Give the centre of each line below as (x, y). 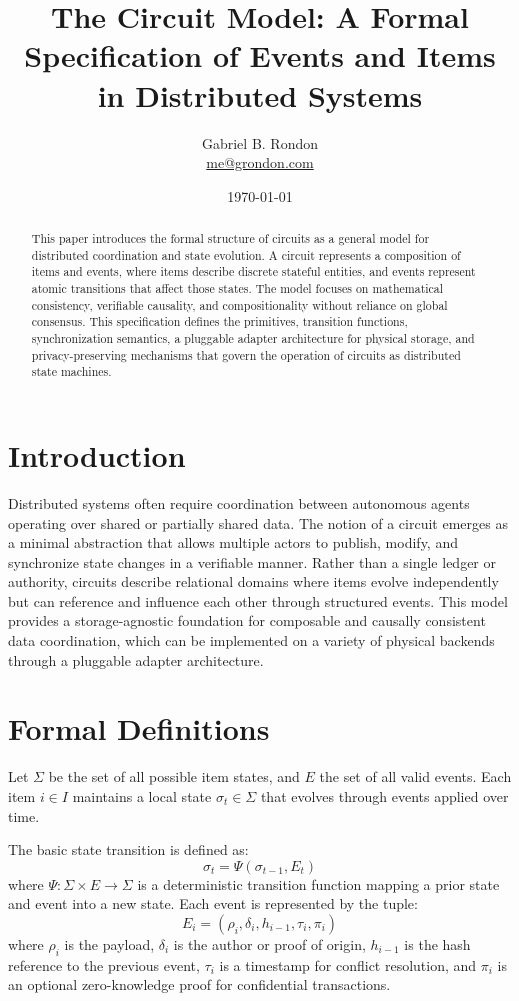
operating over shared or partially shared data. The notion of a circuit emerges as (258, 522)
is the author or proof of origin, (269, 943)
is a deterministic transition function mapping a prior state (318, 883)
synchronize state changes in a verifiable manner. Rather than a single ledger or (252, 561)
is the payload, (109, 943)
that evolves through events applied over (384, 795)
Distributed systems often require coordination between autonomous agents (239, 502)
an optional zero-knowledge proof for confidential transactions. (199, 984)
